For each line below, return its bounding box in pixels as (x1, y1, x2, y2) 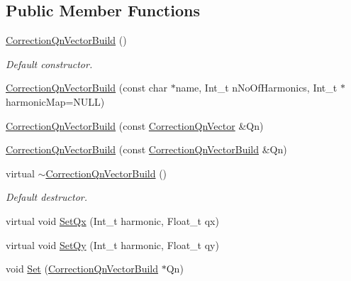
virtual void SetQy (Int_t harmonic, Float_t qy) (6, 237, 219, 252)
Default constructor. (6, 56, 93, 71)
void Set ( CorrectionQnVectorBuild (6, 261, 159, 276)
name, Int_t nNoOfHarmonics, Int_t (175, 80, 338, 95)
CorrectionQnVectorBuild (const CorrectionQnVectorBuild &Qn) (6, 142, 287, 157)
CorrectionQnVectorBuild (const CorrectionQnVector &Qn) (6, 118, 264, 133)
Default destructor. (6, 189, 88, 204)
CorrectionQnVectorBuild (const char (6, 80, 167, 95)
